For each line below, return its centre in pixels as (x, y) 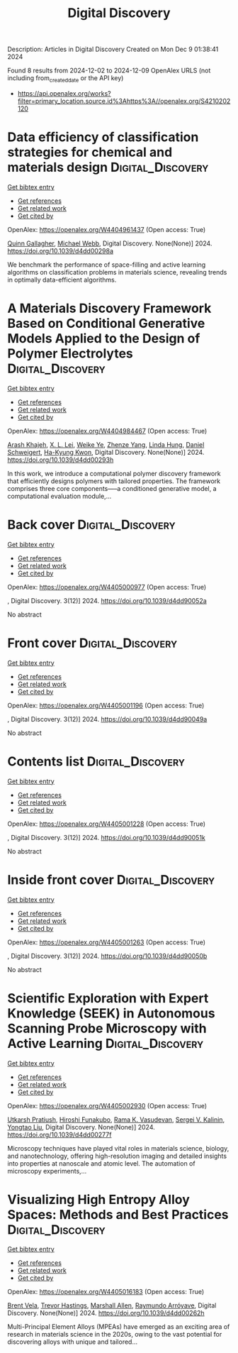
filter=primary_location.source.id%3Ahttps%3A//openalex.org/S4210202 (124, 101)
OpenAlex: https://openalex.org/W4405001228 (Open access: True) (107, 824)
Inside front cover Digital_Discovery (111, 879)
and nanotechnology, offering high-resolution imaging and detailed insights (117, 1156)
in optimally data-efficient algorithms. (62, 280)
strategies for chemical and (90, 152)
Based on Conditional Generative (106, 324)
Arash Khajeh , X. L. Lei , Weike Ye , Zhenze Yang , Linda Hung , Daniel (106, 444)
